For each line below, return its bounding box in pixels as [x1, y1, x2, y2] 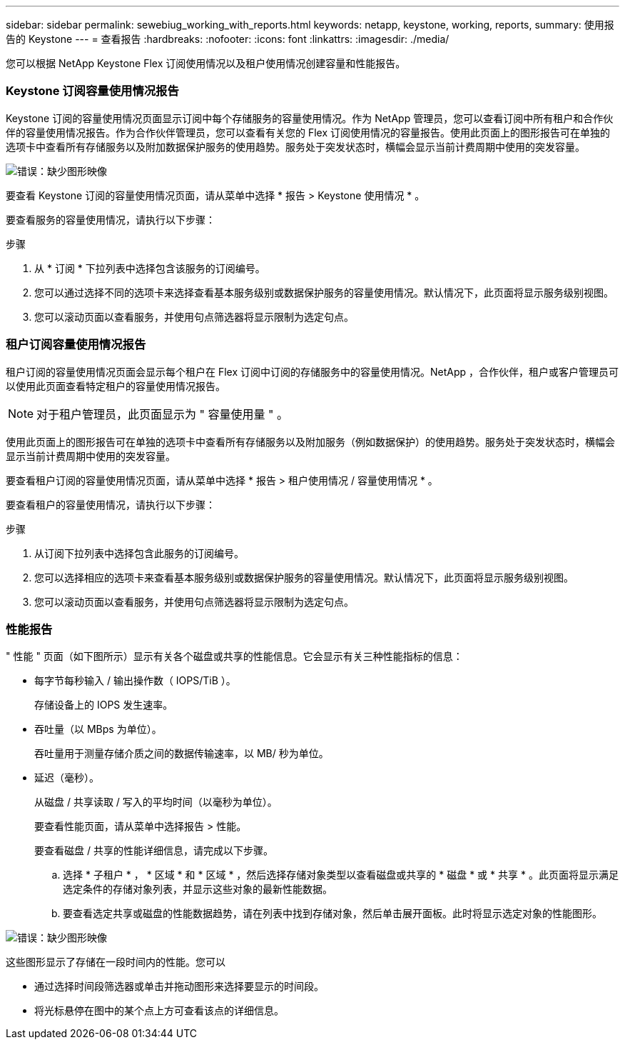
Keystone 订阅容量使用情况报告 [6, 84, 179, 99]
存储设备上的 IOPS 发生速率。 [34, 699, 173, 711]
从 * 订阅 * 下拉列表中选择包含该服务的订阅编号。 [34, 261, 265, 274]
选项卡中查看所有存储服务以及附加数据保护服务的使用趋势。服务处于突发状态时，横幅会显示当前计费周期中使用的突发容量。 [6, 140, 585, 153]
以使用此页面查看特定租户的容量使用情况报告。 [6, 379, 225, 392]
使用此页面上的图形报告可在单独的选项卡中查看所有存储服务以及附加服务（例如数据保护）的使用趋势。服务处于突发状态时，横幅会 [6, 435, 615, 448]
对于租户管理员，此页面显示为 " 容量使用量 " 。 [36, 406, 288, 421]
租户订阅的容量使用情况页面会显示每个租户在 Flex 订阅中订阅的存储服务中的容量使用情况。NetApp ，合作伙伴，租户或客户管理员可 [6, 365, 619, 378]
